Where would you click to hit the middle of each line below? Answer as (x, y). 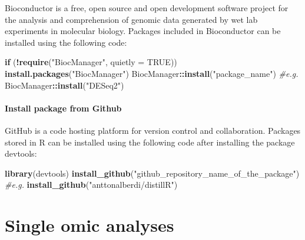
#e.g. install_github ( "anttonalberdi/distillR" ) (91, 185)
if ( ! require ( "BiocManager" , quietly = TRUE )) (91, 62)
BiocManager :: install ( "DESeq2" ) (64, 85)
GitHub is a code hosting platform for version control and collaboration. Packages (153, 130)
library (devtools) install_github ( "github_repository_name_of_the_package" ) (152, 173)
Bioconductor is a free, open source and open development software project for (147, 8)
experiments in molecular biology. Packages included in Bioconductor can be (143, 31)
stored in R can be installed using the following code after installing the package (150, 142)
